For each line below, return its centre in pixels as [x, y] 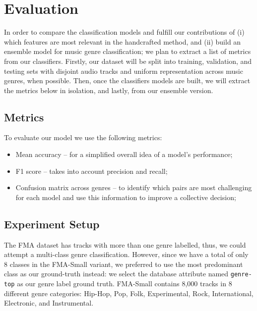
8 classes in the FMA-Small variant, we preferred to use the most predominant [124, 264]
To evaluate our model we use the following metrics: [83, 137]
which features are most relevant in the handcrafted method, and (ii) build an [123, 41]
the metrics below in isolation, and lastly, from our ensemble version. [109, 90]
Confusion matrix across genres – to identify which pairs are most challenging [134, 187]
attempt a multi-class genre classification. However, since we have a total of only [126, 254]
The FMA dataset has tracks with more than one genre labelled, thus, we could [125, 244]
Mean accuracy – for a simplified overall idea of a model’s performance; [124, 154]
